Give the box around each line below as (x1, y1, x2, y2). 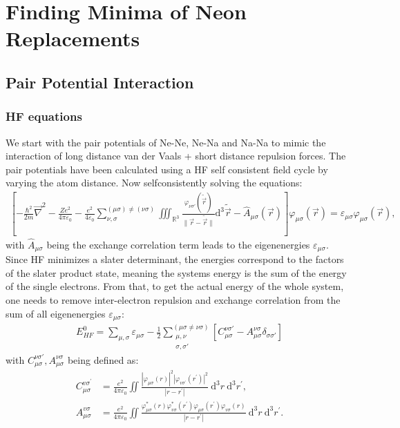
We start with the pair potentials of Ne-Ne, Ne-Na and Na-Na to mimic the (6, 135, 326, 149)
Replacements (6, 24, 140, 52)
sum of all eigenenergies (6, 306, 106, 320)
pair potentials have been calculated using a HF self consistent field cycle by (6, 162, 328, 176)
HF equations (6, 108, 82, 125)
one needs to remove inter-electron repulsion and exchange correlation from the (6, 293, 341, 307)
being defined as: (67, 352, 139, 367)
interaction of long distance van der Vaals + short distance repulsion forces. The (6, 148, 346, 163)
